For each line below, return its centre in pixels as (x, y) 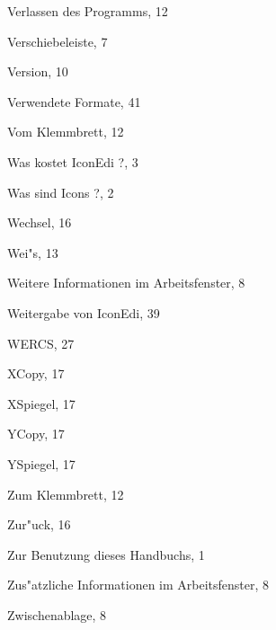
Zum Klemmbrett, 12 (66, 494)
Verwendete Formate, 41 (74, 101)
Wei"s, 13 (33, 252)
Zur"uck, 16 (39, 524)
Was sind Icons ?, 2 (61, 192)
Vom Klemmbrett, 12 (66, 132)
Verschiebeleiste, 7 (58, 41)
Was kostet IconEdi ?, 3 (73, 161)
